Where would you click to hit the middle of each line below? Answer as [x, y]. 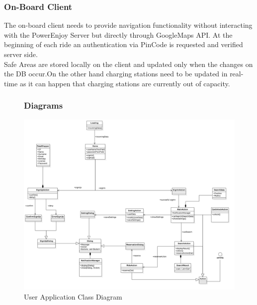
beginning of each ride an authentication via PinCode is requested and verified [124, 44]
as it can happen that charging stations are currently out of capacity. [125, 83]
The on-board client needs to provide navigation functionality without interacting [128, 25]
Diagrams [43, 105]
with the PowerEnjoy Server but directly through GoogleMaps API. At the [118, 34]
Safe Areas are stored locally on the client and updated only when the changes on [128, 64]
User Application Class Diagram [73, 296]
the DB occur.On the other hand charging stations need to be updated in [116, 74]
